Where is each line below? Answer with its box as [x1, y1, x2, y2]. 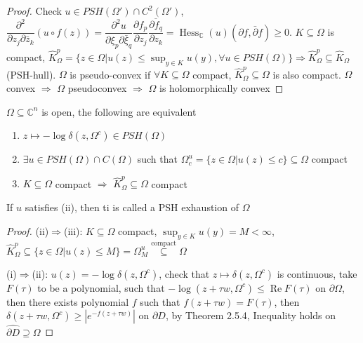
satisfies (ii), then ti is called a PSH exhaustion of [25, 200, 239, 215]
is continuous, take [277, 266, 357, 281]
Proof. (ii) [6, 223, 49, 238]
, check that [159, 266, 210, 281]
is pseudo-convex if [70, 67, 151, 81]
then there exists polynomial [6, 294, 129, 309]
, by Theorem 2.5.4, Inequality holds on [165, 308, 336, 323]
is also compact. [272, 67, 341, 81]
